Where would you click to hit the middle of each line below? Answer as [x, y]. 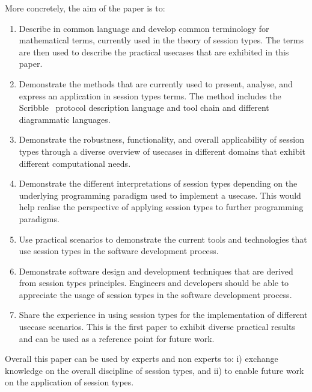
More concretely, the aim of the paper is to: [85, 8]
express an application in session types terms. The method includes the [150, 95]
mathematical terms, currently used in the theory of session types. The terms [161, 40]
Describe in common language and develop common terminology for [144, 28]
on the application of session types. [69, 382]
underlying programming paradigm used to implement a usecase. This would [160, 195]
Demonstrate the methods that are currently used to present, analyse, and [156, 83]
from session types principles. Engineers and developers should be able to [154, 283]
